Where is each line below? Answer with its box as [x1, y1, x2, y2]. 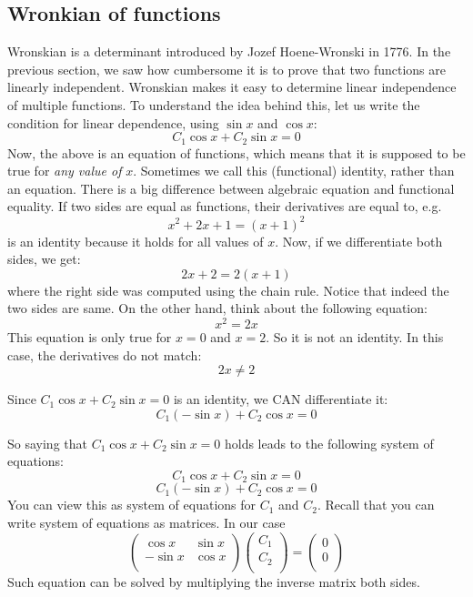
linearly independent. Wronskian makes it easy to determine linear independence [7, 77, 457, 96]
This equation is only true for [7, 327, 172, 346]
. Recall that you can [317, 495, 435, 514]
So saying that [7, 433, 87, 452]
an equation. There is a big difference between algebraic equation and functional [7, 178, 455, 197]
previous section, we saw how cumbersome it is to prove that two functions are [7, 59, 446, 78]
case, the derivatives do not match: [7, 345, 202, 364]
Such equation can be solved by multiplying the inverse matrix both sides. [7, 572, 420, 591]
